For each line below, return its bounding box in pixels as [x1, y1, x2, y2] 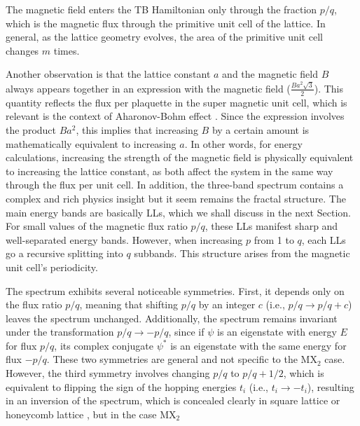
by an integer [198, 297, 256, 312]
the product [6, 122, 57, 137]
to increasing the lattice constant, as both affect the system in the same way [6, 163, 333, 178]
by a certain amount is [212, 122, 310, 137]
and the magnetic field [222, 67, 318, 81]
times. [53, 43, 80, 57]
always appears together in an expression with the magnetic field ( [6, 81, 291, 95]
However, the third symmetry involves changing [6, 366, 210, 380]
